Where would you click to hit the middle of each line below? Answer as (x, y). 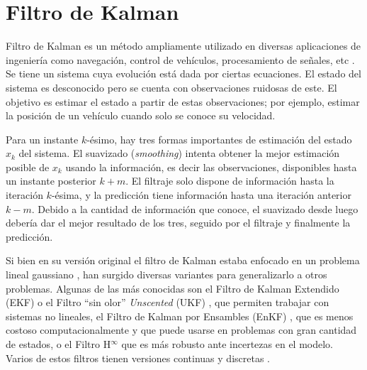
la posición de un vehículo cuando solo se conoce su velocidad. (141, 115)
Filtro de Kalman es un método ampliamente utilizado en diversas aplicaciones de (183, 46)
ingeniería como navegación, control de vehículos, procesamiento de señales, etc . (180, 59)
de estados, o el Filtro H (58, 344)
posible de (28, 167)
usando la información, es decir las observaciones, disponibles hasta (211, 167)
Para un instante (42, 139)
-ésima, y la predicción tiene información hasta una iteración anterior (201, 195)
